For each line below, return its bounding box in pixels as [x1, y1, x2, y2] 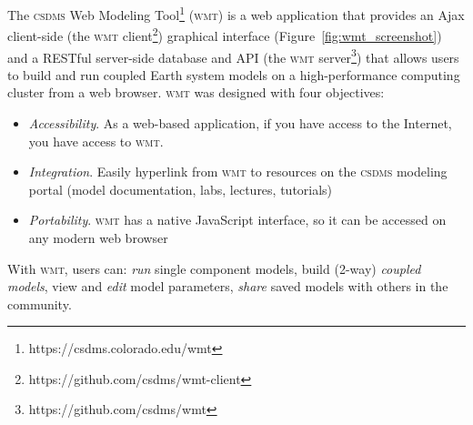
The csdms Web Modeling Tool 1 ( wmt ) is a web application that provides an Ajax [7, 3, 465, 24]
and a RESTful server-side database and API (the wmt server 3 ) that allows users [7, 45, 459, 66]
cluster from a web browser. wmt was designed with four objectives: [7, 83, 385, 102]
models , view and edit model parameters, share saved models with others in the [7, 277, 448, 296]
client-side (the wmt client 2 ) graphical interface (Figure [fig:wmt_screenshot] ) [7, 24, 442, 45]
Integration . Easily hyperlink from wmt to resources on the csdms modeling [28, 162, 448, 181]
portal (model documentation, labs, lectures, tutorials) [28, 179, 333, 198]
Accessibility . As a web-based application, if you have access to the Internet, [28, 113, 452, 132]
